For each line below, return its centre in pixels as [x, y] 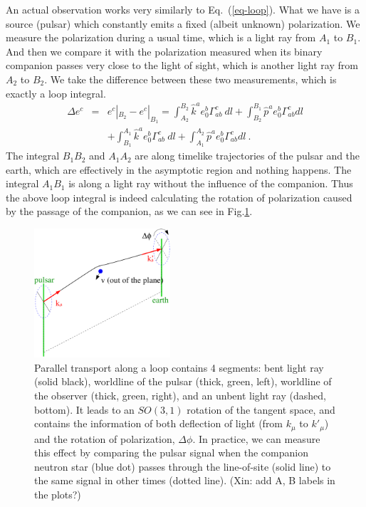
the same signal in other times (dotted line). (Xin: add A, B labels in [185, 480]
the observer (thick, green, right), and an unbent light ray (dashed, [180, 395]
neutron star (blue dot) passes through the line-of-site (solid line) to [183, 466]
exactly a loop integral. [56, 93]
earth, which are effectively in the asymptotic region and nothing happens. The [179, 169]
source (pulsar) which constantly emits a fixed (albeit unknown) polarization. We [183, 23]
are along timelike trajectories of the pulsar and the [247, 156]
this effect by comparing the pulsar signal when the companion [171, 453]
